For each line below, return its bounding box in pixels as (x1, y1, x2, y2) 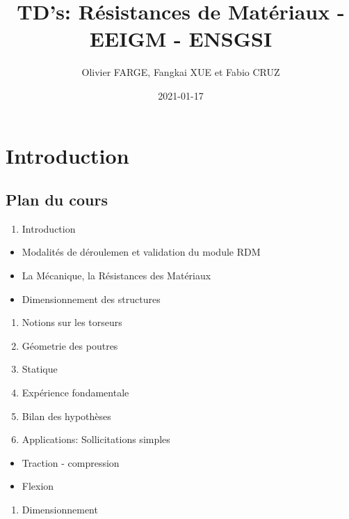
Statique (22, 362, 58, 376)
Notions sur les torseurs (22, 315, 122, 330)
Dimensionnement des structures (22, 291, 161, 306)
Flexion (22, 479, 54, 493)
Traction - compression (22, 455, 120, 470)
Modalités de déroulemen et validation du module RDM (22, 245, 261, 259)
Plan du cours (6, 189, 108, 210)
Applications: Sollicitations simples (22, 432, 170, 447)
